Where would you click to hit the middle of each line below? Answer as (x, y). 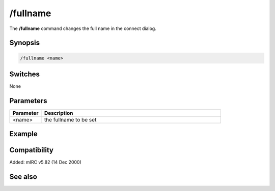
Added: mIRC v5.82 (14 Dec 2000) (45, 162)
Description (59, 113)
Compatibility (31, 150)
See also (23, 177)
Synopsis (25, 43)
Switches (25, 74)
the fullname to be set (70, 119)
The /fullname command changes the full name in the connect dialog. (83, 28)
